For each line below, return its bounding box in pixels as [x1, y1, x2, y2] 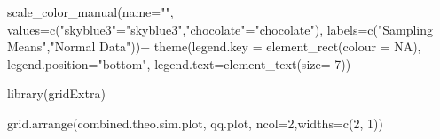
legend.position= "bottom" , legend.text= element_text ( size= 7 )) [7, 54, 351, 73]
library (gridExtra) [7, 84, 106, 103]
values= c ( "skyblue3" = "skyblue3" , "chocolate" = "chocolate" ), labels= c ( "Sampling [7, 19, 434, 38]
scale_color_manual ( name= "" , [7, 3, 174, 20]
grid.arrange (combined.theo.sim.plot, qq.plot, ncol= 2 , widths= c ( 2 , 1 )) [7, 113, 383, 132]
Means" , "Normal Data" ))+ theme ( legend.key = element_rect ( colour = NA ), [7, 37, 421, 56]
